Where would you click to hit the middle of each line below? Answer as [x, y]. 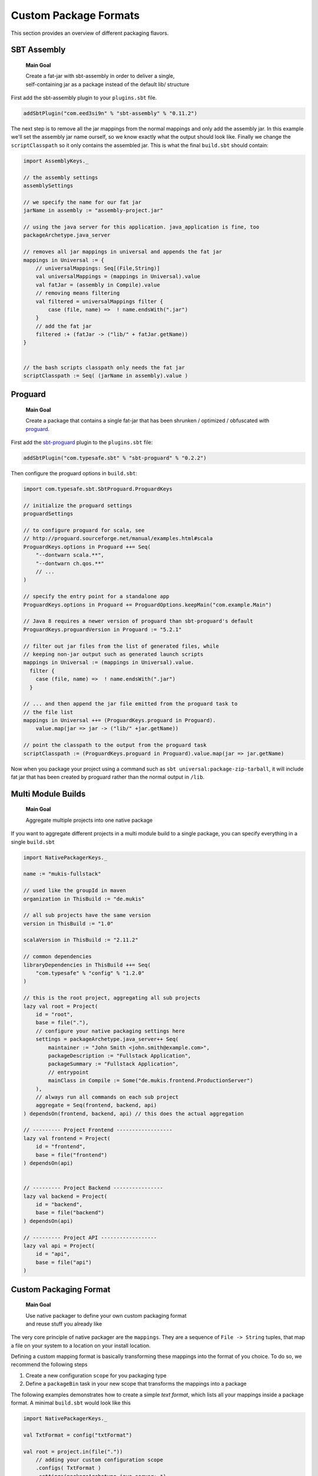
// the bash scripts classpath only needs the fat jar [104, 367]
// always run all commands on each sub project [107, 1097]
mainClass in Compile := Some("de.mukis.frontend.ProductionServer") [150, 1081]
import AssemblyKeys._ [56, 161]
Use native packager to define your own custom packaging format [106, 1315]
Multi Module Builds [48, 794]
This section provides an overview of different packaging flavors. [90, 33]
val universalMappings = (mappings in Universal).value [118, 277]
